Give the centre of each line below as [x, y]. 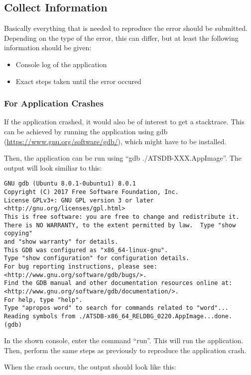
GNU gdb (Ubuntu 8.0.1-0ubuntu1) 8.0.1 [70, 184]
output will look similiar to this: [53, 167]
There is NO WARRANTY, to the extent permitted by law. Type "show [120, 225]
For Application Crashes [54, 103]
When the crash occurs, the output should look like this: [90, 367]
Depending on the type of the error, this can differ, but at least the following [121, 38]
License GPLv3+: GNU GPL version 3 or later [79, 200]
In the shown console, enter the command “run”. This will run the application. [124, 340]
